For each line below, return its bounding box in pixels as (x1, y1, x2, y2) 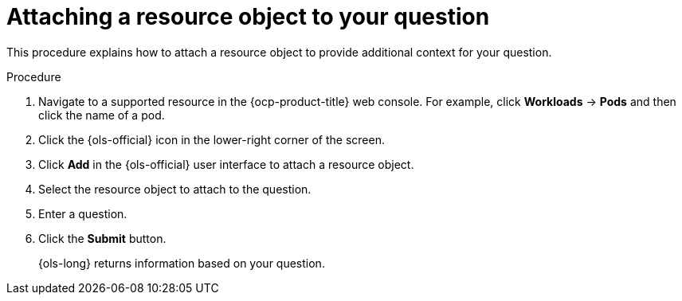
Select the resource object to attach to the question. (38, 182, 312, 196)
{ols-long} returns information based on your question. (38, 256, 325, 270)
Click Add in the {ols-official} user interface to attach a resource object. (38, 157, 414, 171)
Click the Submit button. (38, 231, 167, 245)
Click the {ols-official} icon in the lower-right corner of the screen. (38, 132, 385, 147)
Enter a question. (38, 206, 127, 221)
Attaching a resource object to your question (6, 3, 490, 30)
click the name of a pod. (38, 107, 165, 122)
